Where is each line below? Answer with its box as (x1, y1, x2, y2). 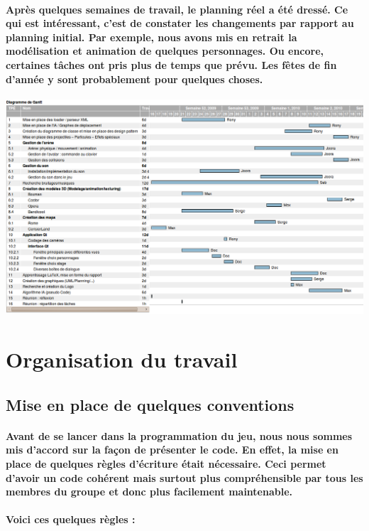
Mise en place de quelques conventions (6, 393, 294, 415)
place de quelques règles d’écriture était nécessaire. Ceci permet (6, 456, 326, 471)
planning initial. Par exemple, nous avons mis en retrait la (6, 29, 297, 44)
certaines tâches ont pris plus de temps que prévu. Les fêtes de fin (6, 57, 337, 72)
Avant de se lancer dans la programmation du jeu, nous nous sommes (6, 428, 353, 443)
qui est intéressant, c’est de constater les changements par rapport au (6, 16, 354, 31)
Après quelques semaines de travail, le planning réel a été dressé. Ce (6, 1, 348, 16)
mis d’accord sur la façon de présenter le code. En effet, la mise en (6, 442, 338, 457)
